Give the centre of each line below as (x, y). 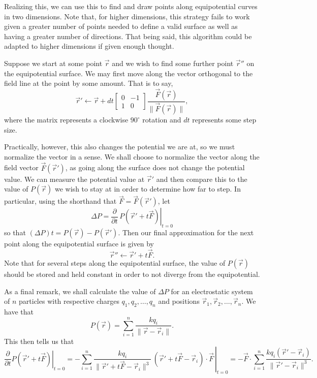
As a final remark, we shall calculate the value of (80, 291)
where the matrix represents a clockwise (66, 120)
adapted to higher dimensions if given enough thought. (89, 46)
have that (19, 312)
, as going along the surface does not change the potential (155, 167)
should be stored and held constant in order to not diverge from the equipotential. (132, 274)
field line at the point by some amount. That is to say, (89, 83)
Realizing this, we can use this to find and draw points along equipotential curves (131, 6)
